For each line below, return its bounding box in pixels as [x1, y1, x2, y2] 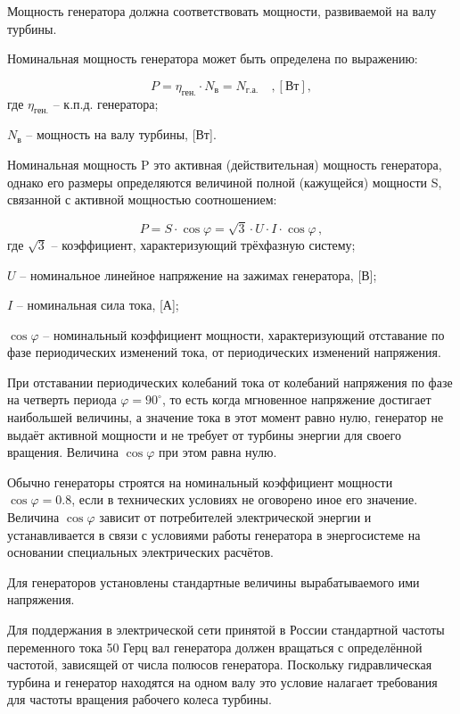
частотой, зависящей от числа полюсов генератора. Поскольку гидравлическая [7, 655, 432, 674]
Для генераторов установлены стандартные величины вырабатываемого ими [7, 572, 420, 591]
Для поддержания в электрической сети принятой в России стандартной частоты [7, 620, 445, 638]
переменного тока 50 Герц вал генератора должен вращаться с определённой [7, 637, 423, 656]
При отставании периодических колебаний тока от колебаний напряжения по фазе [7, 372, 453, 391]
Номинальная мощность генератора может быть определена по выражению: [7, 49, 418, 68]
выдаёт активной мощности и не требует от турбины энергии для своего [7, 425, 401, 444]
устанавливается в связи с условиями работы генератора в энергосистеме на [7, 525, 421, 544]
